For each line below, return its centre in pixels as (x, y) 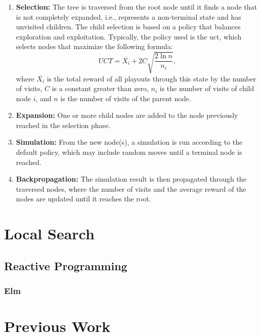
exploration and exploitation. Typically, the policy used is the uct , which (129, 36)
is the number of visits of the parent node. (126, 98)
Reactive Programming (66, 265)
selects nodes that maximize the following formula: (94, 46)
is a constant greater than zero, (100, 88)
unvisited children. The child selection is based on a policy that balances (128, 27)
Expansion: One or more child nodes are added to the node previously (127, 115)
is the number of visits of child (207, 88)
